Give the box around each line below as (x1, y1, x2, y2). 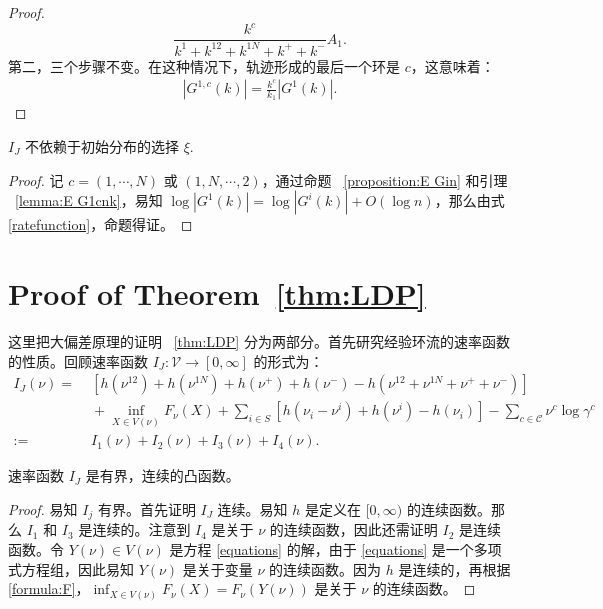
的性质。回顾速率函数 (8, 350, 148, 371)
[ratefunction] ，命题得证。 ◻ (8, 214, 193, 235)
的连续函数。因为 (269, 558, 382, 579)
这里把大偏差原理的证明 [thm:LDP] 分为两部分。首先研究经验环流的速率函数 (8, 330, 510, 351)
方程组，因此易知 (21, 558, 134, 579)
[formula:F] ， (8, 578, 90, 599)
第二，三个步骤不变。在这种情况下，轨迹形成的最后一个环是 (8, 55, 400, 76)
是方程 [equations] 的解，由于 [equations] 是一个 (169, 539, 474, 560)
